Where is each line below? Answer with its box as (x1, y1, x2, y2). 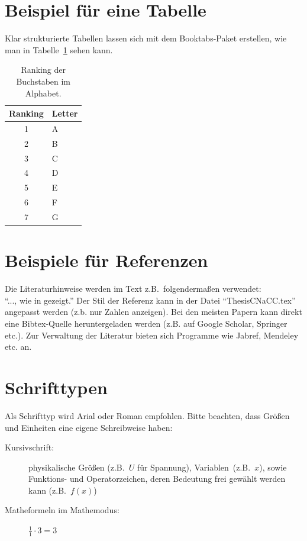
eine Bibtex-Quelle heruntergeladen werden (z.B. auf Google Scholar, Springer (5, 317, 287, 329)
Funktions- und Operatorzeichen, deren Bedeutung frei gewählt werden (28, 472, 286, 485)
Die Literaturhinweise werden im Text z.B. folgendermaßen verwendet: (5, 282, 261, 295)
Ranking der (21, 63, 66, 76)
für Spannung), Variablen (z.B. (137, 461, 251, 473)
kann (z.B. (28, 484, 66, 496)
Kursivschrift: (5, 441, 54, 453)
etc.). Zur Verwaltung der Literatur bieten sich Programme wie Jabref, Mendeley (5, 329, 299, 341)
